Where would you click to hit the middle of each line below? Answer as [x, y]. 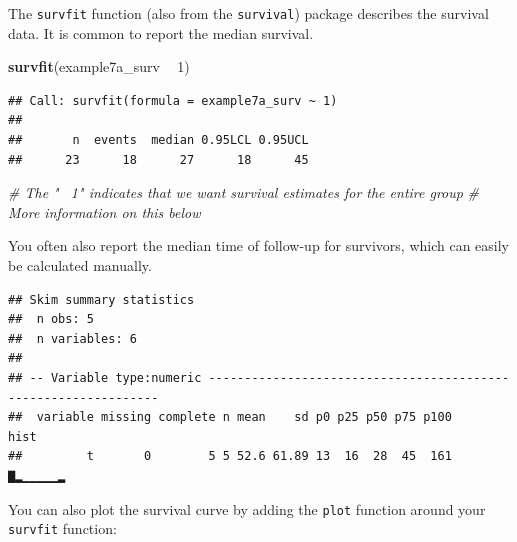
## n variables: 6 [72, 338]
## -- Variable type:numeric [105, 377]
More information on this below [104, 211]
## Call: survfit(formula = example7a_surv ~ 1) [173, 100]
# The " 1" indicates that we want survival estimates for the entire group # [244, 192]
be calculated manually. [80, 265]
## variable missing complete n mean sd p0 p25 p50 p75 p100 [230, 417]
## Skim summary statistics [101, 299]
